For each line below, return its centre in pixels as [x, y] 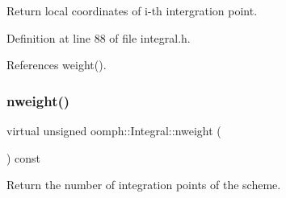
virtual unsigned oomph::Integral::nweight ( [114, 130]
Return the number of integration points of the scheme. [144, 185]
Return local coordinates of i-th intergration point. [132, 10]
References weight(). [57, 65]
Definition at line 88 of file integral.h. [99, 37]
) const [24, 157]
